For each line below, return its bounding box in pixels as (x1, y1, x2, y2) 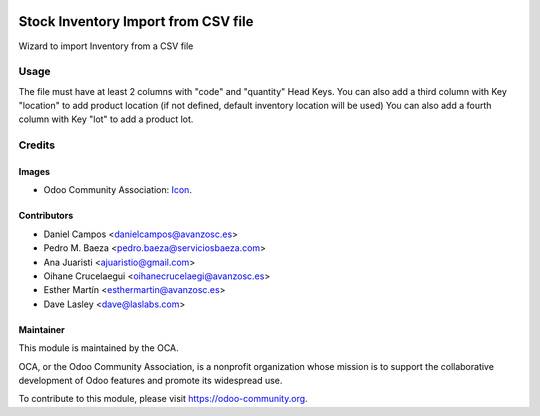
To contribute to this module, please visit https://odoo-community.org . (18, 393, 309, 405)
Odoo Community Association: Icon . (43, 184, 192, 196)
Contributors (18, 210, 74, 222)
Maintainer (18, 323, 65, 335)
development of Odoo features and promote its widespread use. (18, 374, 283, 386)
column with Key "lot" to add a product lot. (18, 113, 194, 125)
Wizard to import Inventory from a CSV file (18, 40, 194, 52)
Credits (18, 138, 55, 152)
